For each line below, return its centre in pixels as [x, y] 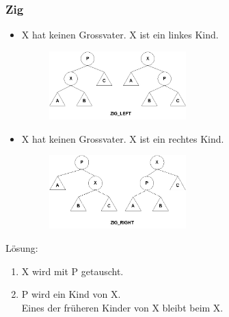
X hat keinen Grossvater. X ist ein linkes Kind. [120, 35]
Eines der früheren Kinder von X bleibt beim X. [122, 307]
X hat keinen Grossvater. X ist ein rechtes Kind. [123, 138]
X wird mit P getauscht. [72, 271]
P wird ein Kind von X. [71, 294]
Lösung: [22, 247]
